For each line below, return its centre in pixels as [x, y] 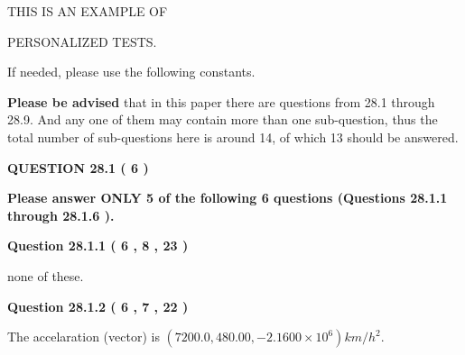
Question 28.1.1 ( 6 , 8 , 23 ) [98, 246]
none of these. [46, 275]
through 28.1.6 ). [61, 215]
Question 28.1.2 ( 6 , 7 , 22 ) [98, 306]
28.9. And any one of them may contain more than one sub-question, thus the [223, 119]
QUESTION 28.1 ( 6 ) [78, 167]
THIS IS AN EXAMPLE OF [88, 11]
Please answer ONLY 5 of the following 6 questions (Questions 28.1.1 [228, 198]
